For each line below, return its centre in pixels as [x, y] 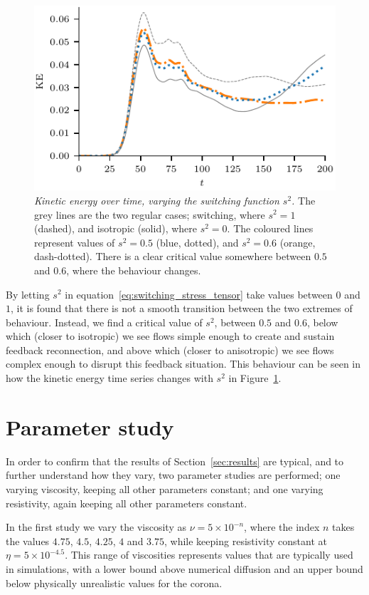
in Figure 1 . [255, 378]
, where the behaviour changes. [134, 270]
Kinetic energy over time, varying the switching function [157, 200]
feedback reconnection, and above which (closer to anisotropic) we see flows [170, 350]
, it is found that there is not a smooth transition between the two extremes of [182, 308]
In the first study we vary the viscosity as [96, 527]
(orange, [298, 242]
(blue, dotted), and [197, 242]
